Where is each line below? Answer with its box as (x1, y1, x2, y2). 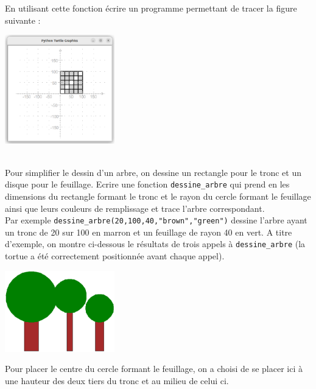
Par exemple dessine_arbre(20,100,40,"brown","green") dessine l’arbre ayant (5, 214, 307, 226)
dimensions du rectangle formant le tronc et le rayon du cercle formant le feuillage (5, 190, 311, 203)
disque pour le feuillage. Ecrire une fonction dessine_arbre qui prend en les (5, 178, 290, 191)
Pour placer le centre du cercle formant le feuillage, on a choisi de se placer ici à (5, 362, 303, 375)
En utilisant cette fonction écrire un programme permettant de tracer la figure (5, 2, 297, 14)
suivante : (5, 13, 41, 26)
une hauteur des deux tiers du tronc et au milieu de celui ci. (5, 374, 229, 387)
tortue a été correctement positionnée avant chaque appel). (5, 250, 225, 262)
